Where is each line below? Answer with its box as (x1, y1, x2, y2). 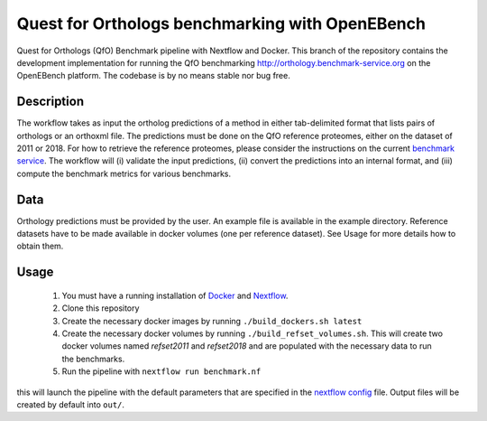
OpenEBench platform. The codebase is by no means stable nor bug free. (16, 70, 290, 81)
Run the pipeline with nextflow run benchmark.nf (61, 366, 262, 377)
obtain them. (16, 240, 64, 252)
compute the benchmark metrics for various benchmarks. (16, 168, 232, 179)
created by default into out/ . (16, 399, 125, 410)
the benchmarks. (61, 353, 125, 364)
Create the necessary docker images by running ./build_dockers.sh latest (61, 315, 363, 326)
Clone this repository (61, 303, 140, 313)
